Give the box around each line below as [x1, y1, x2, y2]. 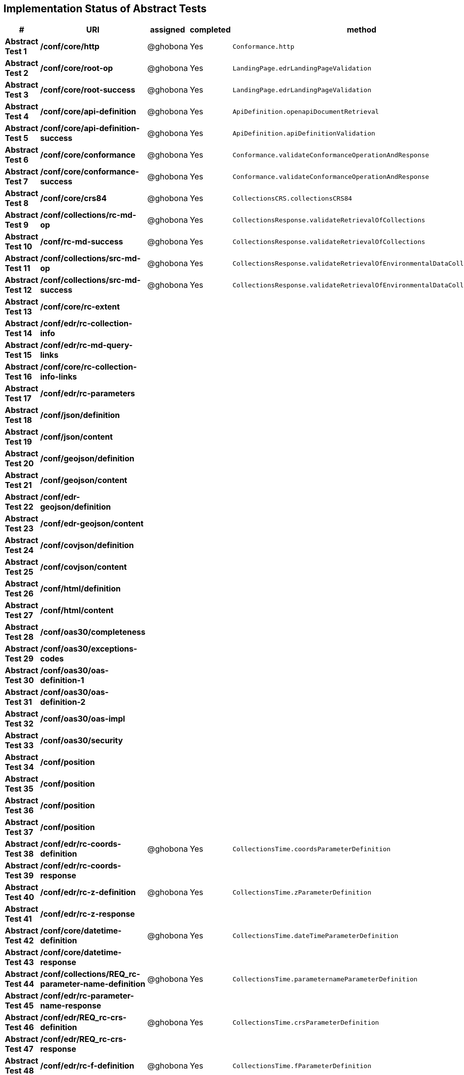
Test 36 [5, 805, 34, 816]
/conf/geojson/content [40, 475, 127, 485]
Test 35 [5, 784, 33, 794]
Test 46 [5, 1022, 34, 1033]
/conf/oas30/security [40, 735, 123, 746]
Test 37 [5, 827, 33, 837]
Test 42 [5, 936, 34, 946]
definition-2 [40, 697, 86, 707]
